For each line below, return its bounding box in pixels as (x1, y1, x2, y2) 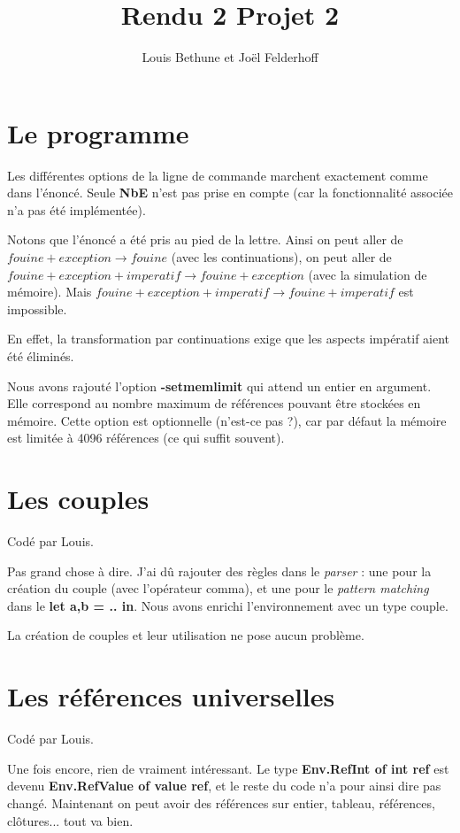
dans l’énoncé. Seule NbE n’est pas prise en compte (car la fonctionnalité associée (7, 183, 453, 202)
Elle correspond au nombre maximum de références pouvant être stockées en (7, 394, 421, 413)
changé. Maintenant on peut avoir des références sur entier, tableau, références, (7, 793, 435, 812)
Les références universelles (7, 678, 335, 714)
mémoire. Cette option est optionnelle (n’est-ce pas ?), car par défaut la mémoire (7, 411, 447, 429)
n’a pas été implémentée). (7, 200, 146, 219)
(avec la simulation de (308, 265, 427, 283)
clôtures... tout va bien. (7, 811, 134, 829)
